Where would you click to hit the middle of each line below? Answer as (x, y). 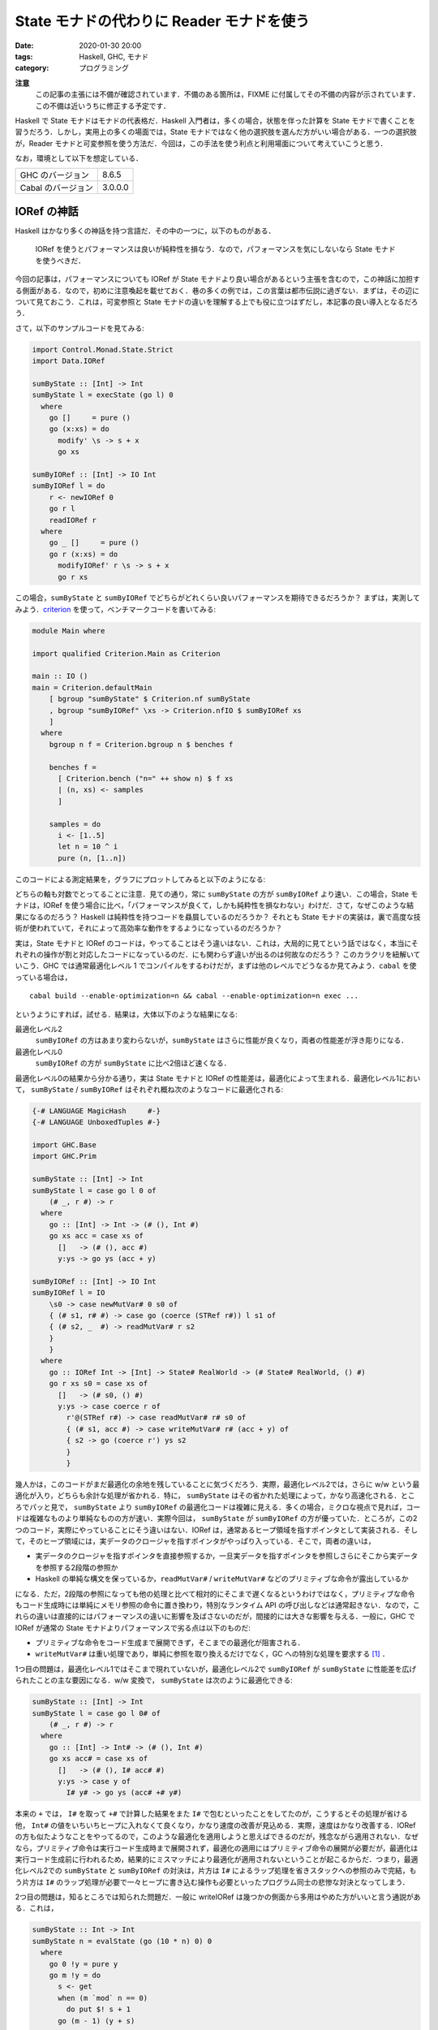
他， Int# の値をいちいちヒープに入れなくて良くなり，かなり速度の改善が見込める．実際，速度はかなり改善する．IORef (215, 1825)
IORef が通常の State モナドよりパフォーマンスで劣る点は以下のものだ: (133, 1627)
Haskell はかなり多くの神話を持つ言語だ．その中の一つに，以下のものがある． (145, 231)
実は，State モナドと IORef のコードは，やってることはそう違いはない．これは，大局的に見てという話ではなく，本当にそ (217, 943)
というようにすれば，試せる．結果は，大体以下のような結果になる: (127, 1014)
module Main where (69, 631)
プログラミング (104, 68)
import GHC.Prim (64, 1156)
